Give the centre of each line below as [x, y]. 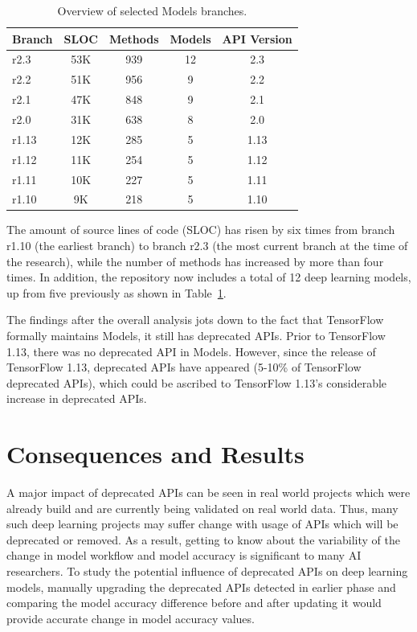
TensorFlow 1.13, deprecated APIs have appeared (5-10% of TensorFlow [184, 367]
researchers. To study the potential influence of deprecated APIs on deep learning [207, 571]
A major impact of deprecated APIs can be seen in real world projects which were [208, 492]
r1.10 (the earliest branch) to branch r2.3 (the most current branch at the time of [207, 246]
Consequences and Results [155, 454]
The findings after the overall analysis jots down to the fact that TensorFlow [195, 320]
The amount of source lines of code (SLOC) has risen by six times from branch [201, 230]
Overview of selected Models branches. [152, 10]
